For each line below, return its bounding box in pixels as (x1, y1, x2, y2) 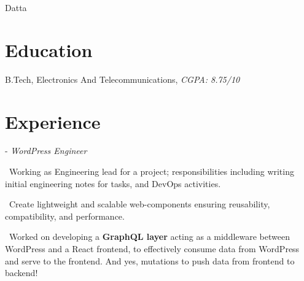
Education (5, 37, 93, 62)
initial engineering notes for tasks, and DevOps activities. (5, 177, 221, 190)
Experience (5, 109, 101, 134)
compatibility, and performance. (5, 209, 125, 222)
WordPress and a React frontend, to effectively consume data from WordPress (5, 242, 300, 255)
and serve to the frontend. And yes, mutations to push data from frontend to (5, 254, 295, 267)
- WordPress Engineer (5, 144, 87, 157)
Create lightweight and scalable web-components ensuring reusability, (9, 198, 270, 210)
